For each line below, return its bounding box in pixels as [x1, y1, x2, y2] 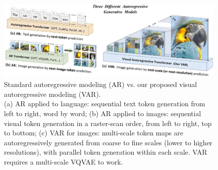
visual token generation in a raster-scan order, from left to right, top [4, 118, 212, 128]
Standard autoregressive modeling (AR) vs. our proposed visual [4, 79, 197, 89]
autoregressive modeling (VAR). [4, 88, 101, 99]
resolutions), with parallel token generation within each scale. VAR [4, 147, 208, 157]
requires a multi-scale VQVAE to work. [4, 156, 123, 167]
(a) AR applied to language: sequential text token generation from [4, 98, 205, 109]
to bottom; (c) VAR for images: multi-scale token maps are [4, 127, 183, 138]
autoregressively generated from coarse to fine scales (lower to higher [4, 137, 213, 147]
